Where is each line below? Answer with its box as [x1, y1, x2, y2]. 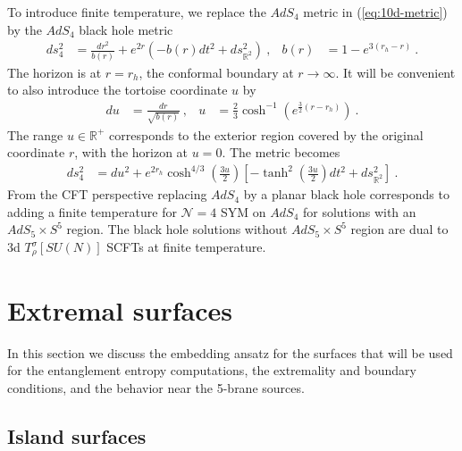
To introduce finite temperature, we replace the [7, 3, 266, 21]
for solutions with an [302, 202, 416, 221]
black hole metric [79, 20, 173, 38]
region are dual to [350, 220, 449, 238]
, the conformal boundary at [139, 63, 294, 81]
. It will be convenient [335, 63, 456, 81]
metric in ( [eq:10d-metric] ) [303, 3, 448, 21]
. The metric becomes [222, 143, 340, 162]
